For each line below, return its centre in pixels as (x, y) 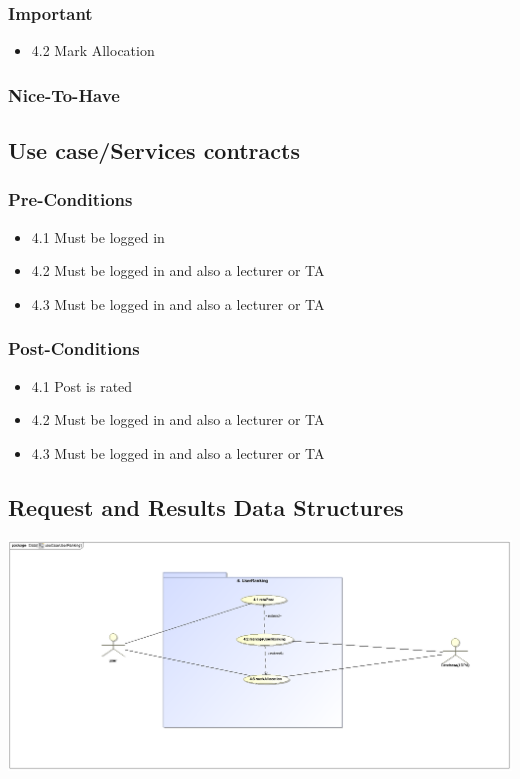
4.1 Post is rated (82, 385)
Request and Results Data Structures (206, 506)
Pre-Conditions (70, 199)
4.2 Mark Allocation (93, 50)
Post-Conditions (74, 348)
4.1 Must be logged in (98, 236)
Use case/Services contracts (154, 150)
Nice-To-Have (64, 94)
